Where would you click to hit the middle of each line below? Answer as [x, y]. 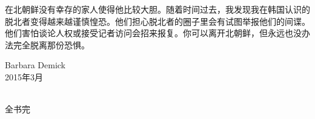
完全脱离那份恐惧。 [51, 44]
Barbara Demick [35, 65]
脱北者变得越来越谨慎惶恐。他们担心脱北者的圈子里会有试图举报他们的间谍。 [157, 21]
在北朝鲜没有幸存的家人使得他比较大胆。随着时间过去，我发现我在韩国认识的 [157, 9]
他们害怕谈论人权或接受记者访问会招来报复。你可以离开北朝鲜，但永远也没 [153, 33]
